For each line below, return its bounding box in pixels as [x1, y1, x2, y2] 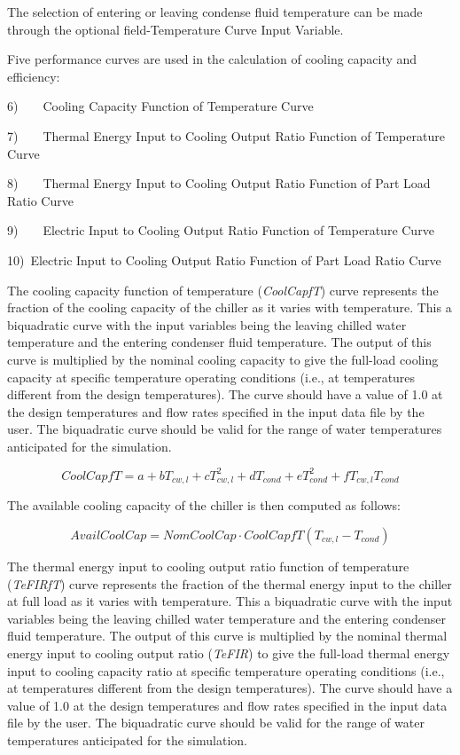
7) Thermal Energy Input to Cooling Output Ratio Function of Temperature [7, 126, 445, 145]
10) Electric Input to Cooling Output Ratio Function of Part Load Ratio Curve [7, 250, 441, 269]
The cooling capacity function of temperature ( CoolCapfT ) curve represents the [7, 280, 439, 299]
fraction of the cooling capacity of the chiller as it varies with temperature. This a [7, 298, 452, 317]
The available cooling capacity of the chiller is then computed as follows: [7, 496, 401, 515]
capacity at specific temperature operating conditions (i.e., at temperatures [7, 367, 416, 386]
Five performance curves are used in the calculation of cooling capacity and [7, 50, 417, 68]
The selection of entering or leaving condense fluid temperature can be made [7, 3, 423, 20]
